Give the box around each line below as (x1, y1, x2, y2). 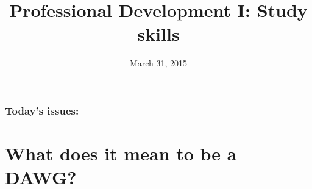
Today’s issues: (5, 102, 79, 118)
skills (137, 21, 180, 46)
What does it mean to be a (5, 141, 237, 166)
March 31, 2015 (129, 57, 188, 70)
